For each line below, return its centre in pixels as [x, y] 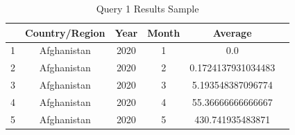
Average [232, 32]
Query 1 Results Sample [147, 8]
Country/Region [65, 32]
